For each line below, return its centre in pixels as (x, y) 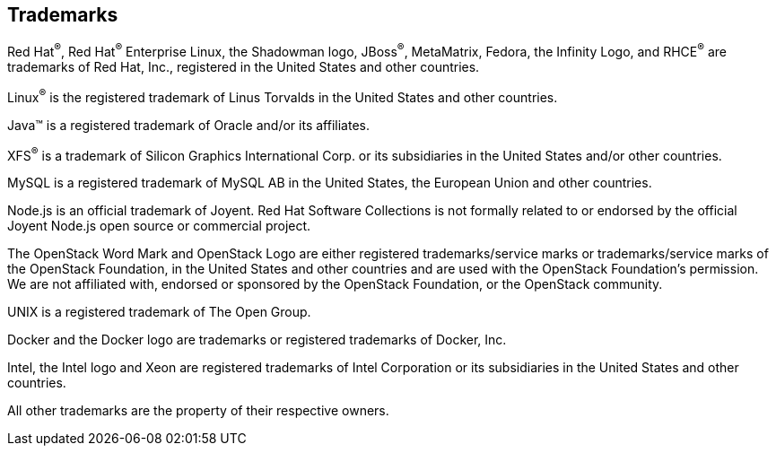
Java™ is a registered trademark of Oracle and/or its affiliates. (188, 125)
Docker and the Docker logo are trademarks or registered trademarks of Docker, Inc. (257, 340)
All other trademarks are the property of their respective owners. (198, 411)
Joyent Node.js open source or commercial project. (159, 226)
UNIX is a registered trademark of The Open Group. (159, 312)
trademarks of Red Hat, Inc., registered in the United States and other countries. (244, 67)
